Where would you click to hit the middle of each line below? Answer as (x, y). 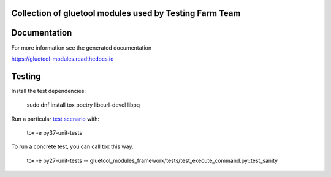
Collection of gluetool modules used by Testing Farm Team (126, 13)
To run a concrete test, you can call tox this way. (72, 146)
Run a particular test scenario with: (55, 119)
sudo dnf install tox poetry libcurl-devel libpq (83, 105)
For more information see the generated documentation (82, 47)
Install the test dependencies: (48, 91)
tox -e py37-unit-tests (55, 133)
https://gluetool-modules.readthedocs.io (63, 59)
